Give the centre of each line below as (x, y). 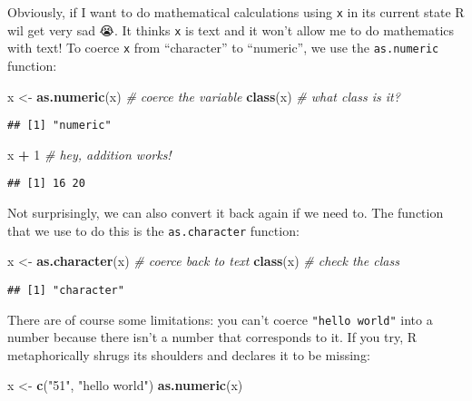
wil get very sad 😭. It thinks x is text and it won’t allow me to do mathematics (231, 29)
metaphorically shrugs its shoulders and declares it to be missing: (189, 354)
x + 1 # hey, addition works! (89, 154)
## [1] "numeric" (59, 126)
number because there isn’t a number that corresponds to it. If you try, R (212, 337)
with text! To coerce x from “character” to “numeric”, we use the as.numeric (223, 48)
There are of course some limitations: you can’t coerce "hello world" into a (220, 319)
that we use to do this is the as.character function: (153, 230)
